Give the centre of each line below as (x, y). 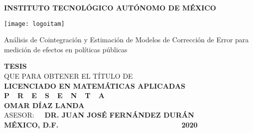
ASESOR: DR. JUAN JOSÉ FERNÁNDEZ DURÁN (99, 115)
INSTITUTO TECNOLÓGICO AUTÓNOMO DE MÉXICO (110, 7)
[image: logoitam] (34, 24)
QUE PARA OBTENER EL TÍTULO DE (68, 76)
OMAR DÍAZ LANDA (44, 105)
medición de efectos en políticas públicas (66, 49)
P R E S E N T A (54, 95)
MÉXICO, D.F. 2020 (101, 125)
